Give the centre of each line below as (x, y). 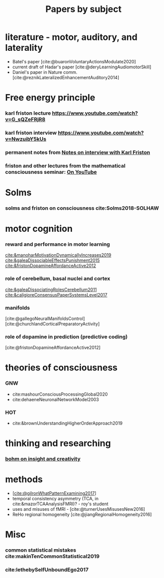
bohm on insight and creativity (43, 459)
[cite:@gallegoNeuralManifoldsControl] (45, 318)
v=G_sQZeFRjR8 (25, 120)
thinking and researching (58, 443)
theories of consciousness (61, 368)
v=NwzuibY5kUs (26, 139)
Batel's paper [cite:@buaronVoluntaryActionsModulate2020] (74, 61)
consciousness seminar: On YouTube (51, 172)
